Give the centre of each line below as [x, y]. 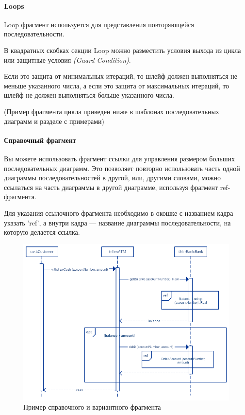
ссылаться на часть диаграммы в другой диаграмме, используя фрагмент [111, 187]
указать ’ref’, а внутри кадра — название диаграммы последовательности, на [117, 222]
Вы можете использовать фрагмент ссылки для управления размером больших [119, 158]
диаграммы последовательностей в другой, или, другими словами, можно [113, 178]
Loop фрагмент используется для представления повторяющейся [99, 24]
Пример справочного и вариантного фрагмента [92, 407]
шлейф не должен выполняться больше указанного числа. [89, 95]
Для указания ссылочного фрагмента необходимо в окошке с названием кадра [119, 213]
